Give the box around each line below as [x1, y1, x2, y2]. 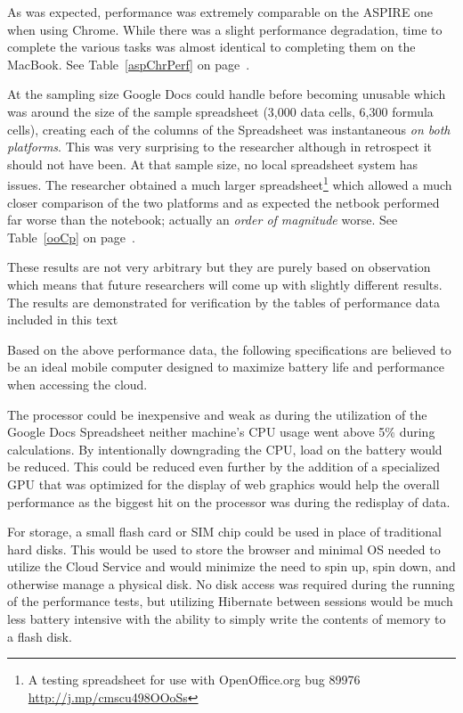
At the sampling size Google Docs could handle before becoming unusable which [7, 85, 446, 103]
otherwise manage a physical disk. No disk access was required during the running [7, 574, 455, 593]
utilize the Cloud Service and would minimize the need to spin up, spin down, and [7, 557, 456, 576]
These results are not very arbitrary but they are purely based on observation [7, 258, 431, 276]
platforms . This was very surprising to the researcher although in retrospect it [7, 137, 433, 156]
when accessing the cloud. [7, 374, 148, 393]
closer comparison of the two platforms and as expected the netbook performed [7, 193, 440, 211]
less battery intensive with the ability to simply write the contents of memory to [7, 610, 446, 628]
